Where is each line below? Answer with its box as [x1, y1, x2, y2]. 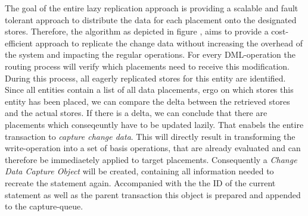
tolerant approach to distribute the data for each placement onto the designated [5, 13, 297, 26]
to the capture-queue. [5, 200, 83, 212]
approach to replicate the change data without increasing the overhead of [35, 36, 303, 49]
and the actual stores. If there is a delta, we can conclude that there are [5, 107, 267, 119]
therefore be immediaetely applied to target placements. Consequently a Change [5, 153, 297, 165]
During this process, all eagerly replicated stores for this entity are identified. [5, 71, 286, 84]
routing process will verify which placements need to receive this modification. [5, 60, 290, 72]
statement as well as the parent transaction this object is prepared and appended [5, 188, 301, 201]
